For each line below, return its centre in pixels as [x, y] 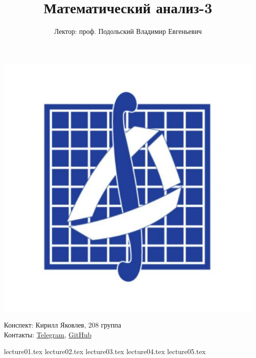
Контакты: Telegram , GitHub [48, 334]
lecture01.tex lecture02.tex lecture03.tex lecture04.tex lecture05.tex [105, 351]
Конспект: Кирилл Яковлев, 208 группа [63, 325]
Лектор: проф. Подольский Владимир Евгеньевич [128, 31]
